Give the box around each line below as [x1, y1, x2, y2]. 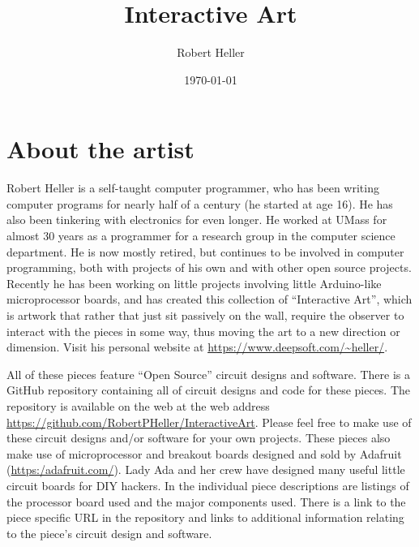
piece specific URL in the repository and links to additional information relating [6, 509, 404, 526]
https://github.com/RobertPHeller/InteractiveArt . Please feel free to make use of [6, 413, 412, 430]
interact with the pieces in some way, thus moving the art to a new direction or [6, 322, 400, 339]
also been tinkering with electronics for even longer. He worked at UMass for [6, 211, 387, 228]
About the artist [6, 132, 195, 166]
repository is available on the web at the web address [6, 397, 270, 414]
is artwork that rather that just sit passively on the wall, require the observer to [6, 307, 404, 323]
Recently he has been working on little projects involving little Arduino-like [6, 274, 382, 291]
